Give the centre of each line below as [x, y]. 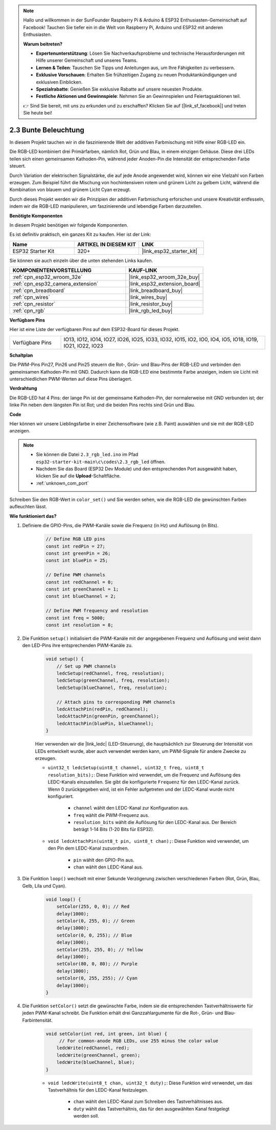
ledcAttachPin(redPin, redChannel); [102, 709]
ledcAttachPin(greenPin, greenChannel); [108, 716]
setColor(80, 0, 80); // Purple [97, 964]
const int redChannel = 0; [79, 582]
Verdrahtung [23, 388]
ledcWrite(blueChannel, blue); [96, 1062]
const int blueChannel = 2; [81, 596]
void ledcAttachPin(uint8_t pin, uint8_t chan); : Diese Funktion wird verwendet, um [148, 841]
